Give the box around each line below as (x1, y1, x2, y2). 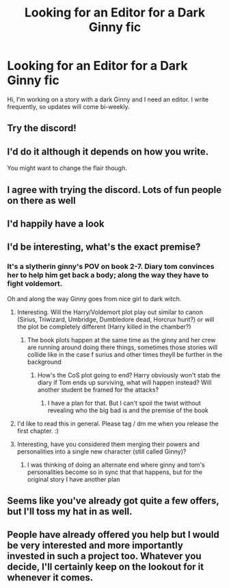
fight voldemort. (7, 279, 63, 289)
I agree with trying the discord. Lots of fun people (7, 184, 222, 196)
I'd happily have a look (7, 217, 105, 229)
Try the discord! (7, 122, 77, 134)
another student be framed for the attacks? (37, 386, 159, 394)
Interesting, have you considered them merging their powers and (16, 440, 200, 448)
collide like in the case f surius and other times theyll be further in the (27, 350, 223, 358)
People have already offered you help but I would (7, 529, 220, 541)
